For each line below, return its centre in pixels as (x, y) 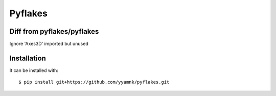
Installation (28, 58)
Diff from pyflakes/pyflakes (54, 31)
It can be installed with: (34, 70)
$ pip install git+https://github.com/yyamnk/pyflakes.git (94, 82)
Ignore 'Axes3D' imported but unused (49, 44)
